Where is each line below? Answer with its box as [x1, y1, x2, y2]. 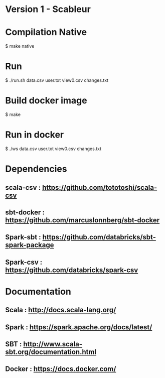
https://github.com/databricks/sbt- [42, 233, 156, 241]
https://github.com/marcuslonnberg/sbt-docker [5, 216, 160, 224]
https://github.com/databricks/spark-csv [5, 266, 138, 274]
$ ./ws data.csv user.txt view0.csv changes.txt [5, 146, 102, 152]
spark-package [5, 241, 54, 249]
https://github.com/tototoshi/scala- [42, 183, 157, 192]
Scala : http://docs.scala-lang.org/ [5, 306, 116, 314]
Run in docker [5, 129, 64, 141]
